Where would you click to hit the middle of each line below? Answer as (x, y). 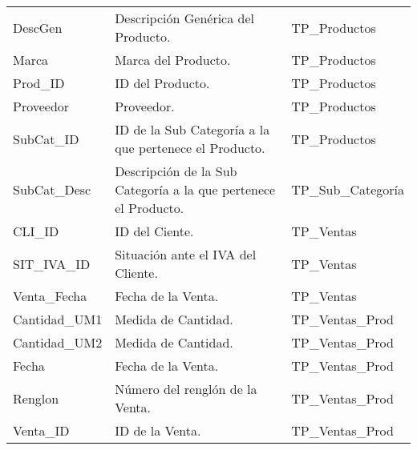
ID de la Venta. (158, 430)
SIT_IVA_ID (52, 263)
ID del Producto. (162, 83)
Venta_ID (41, 430)
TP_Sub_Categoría (348, 189)
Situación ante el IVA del (186, 254)
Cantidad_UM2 (58, 342)
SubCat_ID (46, 139)
